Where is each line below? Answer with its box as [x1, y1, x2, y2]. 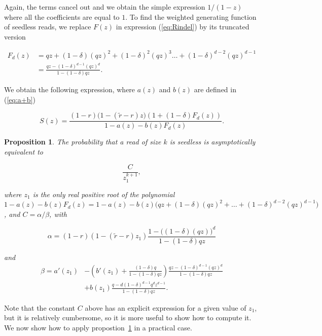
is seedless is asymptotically [169, 136, 256, 147]
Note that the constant [4, 302, 76, 313]
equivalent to [4, 146, 43, 157]
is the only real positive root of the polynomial [32, 189, 175, 199]
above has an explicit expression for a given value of [85, 302, 246, 313]
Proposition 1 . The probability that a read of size [4, 136, 161, 147]
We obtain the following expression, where [4, 84, 135, 95]
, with [49, 208, 67, 219]
